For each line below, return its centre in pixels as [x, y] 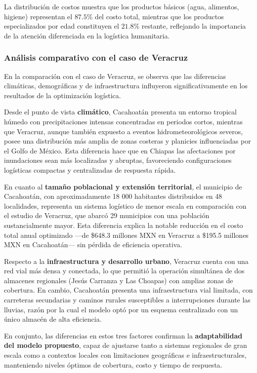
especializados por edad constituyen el [62, 26]
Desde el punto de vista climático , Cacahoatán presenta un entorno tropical [120, 112]
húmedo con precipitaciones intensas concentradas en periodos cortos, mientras [123, 121]
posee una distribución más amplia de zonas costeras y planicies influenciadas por [128, 141]
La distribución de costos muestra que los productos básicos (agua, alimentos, [122, 6]
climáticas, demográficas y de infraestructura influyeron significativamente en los [126, 86]
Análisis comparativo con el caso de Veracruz [96, 57]
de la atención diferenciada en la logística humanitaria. [87, 35]
